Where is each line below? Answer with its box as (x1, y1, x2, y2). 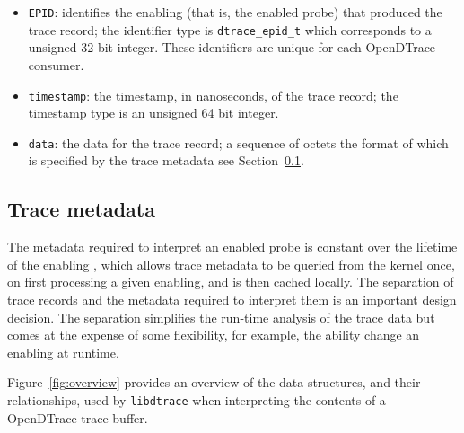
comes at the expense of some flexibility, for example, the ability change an (7, 325, 420, 344)
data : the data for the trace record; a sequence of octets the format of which (28, 133, 449, 152)
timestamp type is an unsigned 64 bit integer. (28, 103, 279, 122)
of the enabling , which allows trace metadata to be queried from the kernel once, (7, 254, 455, 273)
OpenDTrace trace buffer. (7, 408, 148, 427)
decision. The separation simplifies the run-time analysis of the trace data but (7, 307, 435, 326)
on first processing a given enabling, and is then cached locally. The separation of (7, 272, 454, 291)
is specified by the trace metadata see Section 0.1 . (28, 151, 304, 170)
